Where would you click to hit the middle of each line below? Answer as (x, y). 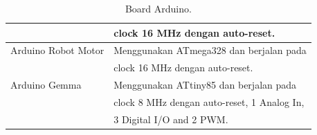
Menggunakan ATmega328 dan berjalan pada (210, 50)
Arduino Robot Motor (57, 50)
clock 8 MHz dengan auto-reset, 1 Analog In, (209, 101)
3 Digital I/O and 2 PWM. (171, 119)
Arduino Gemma (46, 85)
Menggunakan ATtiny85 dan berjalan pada (205, 85)
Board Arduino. (158, 8)
